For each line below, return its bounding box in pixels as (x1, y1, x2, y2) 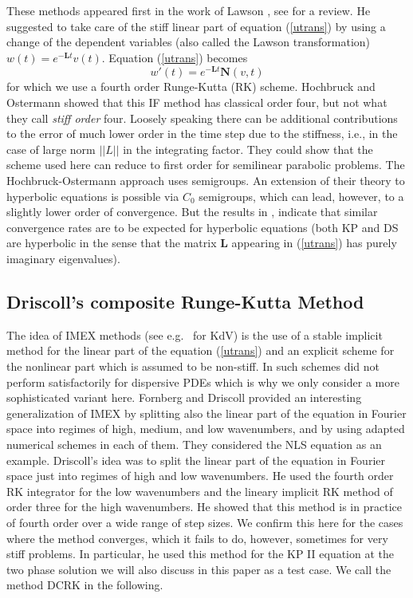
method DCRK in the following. (6, 576, 163, 593)
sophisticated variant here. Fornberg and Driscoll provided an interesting (6, 389, 362, 406)
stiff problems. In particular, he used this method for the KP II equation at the (6, 545, 395, 562)
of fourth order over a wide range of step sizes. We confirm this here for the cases (6, 513, 403, 530)
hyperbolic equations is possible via (6, 187, 179, 204)
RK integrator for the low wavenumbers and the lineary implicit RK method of (6, 482, 393, 499)
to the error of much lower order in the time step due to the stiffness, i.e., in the (6, 125, 398, 142)
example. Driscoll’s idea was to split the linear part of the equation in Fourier (6, 451, 385, 468)
